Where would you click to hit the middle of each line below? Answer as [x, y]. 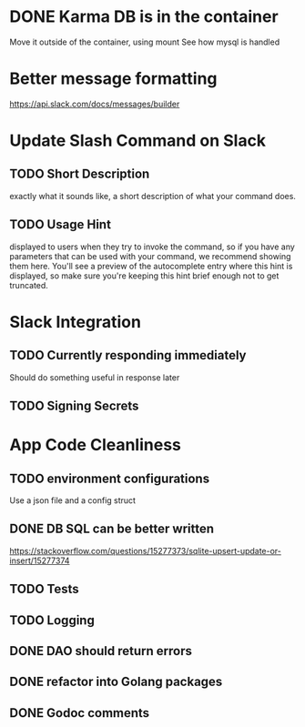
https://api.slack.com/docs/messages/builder [95, 104]
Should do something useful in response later [95, 377]
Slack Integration [75, 322]
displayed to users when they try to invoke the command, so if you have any [152, 247]
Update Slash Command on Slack [138, 141]
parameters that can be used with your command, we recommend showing [150, 256]
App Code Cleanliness [96, 445]
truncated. [29, 285]
